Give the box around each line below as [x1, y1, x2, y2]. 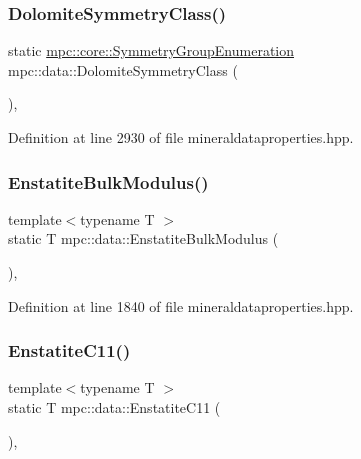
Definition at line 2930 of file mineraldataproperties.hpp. [8, 127, 354, 147]
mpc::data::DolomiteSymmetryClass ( [8, 59, 238, 80]
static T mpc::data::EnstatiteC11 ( [8, 397, 221, 417]
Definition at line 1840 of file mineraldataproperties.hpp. [8, 295, 354, 316]
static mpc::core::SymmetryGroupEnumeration [8, 40, 295, 61]
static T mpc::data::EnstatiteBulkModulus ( [8, 228, 279, 249]
